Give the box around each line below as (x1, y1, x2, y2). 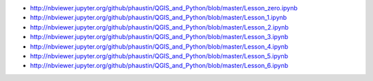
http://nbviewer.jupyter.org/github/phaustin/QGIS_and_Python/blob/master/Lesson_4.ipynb (30, 42, 289, 51)
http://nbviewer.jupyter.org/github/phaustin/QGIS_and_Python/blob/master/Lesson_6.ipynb (30, 62, 289, 70)
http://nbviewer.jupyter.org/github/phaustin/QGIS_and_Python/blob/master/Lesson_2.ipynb (30, 23, 289, 31)
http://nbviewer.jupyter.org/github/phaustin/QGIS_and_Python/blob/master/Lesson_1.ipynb (30, 14, 287, 22)
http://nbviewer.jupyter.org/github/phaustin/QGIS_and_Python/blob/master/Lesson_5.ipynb (30, 51, 289, 60)
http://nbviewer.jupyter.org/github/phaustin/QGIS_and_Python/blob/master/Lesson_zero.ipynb (30, 4, 298, 12)
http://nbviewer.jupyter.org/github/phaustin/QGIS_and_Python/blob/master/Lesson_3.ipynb (30, 33, 289, 41)
